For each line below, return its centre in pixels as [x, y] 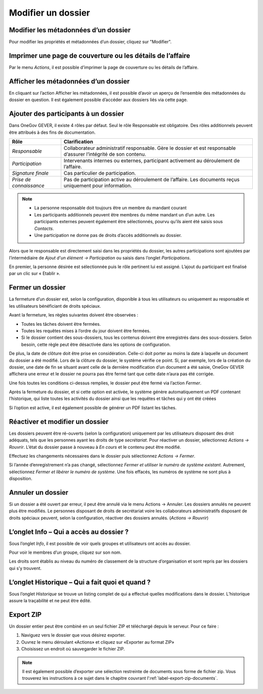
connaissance [28, 186]
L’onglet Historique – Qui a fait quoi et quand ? [80, 582]
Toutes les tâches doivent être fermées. [61, 324]
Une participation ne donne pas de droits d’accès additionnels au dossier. [108, 235]
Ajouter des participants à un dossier [66, 114]
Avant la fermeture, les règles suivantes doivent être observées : [74, 315]
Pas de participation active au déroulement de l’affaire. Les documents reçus [151, 179]
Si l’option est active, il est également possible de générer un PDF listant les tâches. [93, 407]
